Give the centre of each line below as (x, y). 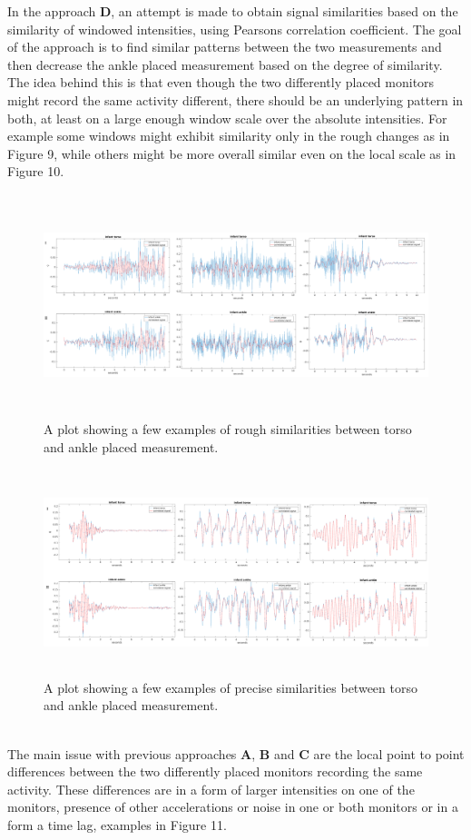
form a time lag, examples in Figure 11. (117, 824)
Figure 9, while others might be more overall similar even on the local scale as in (232, 153)
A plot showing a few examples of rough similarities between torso (228, 429)
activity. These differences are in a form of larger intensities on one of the (211, 789)
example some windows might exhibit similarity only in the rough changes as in (229, 136)
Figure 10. (36, 171)
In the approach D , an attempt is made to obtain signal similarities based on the (233, 11)
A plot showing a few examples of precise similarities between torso (231, 687)
